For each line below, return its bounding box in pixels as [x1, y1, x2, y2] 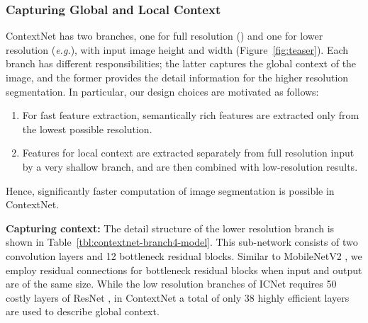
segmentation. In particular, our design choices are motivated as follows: [6, 84, 319, 98]
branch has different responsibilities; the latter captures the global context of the [6, 56, 357, 71]
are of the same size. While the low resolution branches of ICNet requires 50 [6, 276, 337, 291]
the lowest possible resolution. [22, 121, 152, 136]
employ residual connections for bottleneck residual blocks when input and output [6, 262, 362, 277]
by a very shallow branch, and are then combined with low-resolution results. [22, 159, 358, 174]
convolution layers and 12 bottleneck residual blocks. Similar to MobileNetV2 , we [6, 248, 362, 263]
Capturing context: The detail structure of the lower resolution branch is [6, 220, 335, 235]
